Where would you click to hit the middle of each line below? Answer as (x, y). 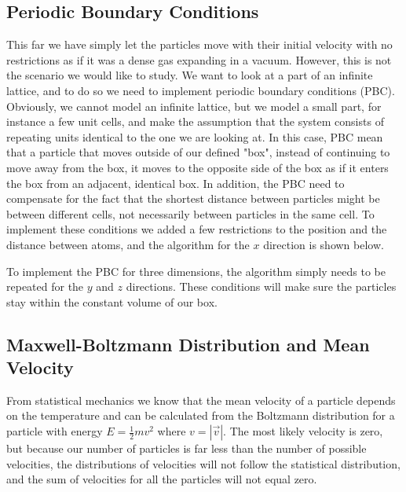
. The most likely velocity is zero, (303, 431)
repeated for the (45, 286)
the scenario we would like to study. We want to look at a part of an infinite (190, 75)
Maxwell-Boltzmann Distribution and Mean (188, 344)
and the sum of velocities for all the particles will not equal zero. (162, 479)
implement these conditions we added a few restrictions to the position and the (197, 229)
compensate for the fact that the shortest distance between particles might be (193, 198)
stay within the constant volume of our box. (112, 301)
